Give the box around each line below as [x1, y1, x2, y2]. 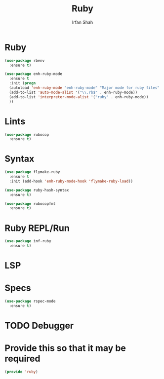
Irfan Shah [72, 19, 93, 25]
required [4, 353, 41, 364]
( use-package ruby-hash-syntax [4, 188, 69, 192]
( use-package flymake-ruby [4, 170, 60, 175]
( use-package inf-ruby [4, 239, 51, 244]
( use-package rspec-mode [4, 299, 56, 304]
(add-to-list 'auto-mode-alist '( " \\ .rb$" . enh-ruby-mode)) [9, 90, 138, 95]
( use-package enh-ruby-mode [4, 72, 63, 76]
